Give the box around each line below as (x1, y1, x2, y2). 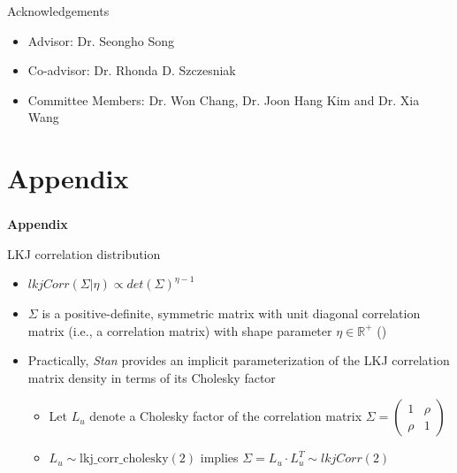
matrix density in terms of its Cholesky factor (27, 368, 276, 386)
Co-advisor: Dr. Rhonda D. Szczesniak (27, 61, 236, 80)
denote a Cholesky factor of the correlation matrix (89, 407, 362, 425)
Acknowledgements (7, 2, 110, 19)
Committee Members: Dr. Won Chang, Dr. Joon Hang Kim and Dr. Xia (27, 90, 420, 109)
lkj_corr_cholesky (80, 453, 169, 466)
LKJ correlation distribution (7, 244, 161, 263)
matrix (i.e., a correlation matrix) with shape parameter (27, 321, 332, 339)
